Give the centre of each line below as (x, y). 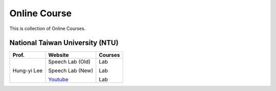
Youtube (58, 80)
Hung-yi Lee (28, 71)
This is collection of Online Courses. (48, 28)
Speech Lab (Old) (69, 62)
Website (59, 55)
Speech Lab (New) (71, 71)
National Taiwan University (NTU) (64, 43)
